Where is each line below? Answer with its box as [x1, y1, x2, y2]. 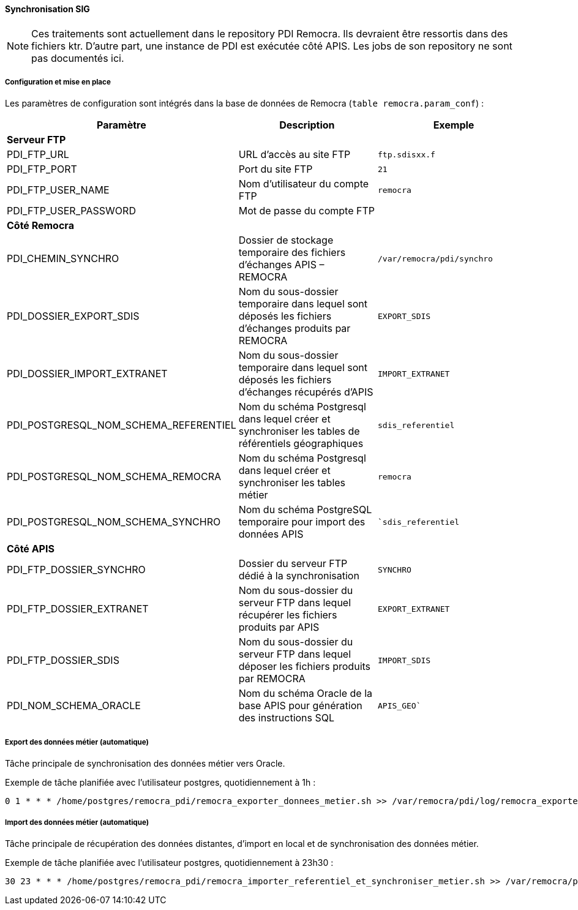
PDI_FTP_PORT [7, 163, 77, 176]
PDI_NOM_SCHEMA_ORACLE [7, 699, 141, 712]
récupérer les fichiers [238, 609, 337, 622]
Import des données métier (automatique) [5, 818, 149, 827]
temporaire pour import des [238, 516, 366, 528]
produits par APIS [238, 621, 320, 634]
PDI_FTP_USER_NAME [7, 184, 110, 197]
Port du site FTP [238, 163, 313, 176]
